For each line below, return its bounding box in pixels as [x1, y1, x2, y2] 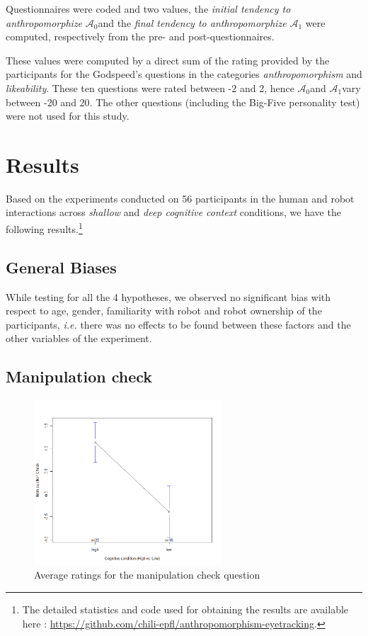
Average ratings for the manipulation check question [34, 567, 260, 582]
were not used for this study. [6, 108, 130, 123]
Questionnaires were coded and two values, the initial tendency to [6, 1, 291, 16]
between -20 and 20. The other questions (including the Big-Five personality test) [6, 94, 360, 109]
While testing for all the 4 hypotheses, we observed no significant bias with [6, 289, 331, 304]
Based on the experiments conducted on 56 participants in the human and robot [6, 191, 355, 205]
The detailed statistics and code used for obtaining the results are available [22, 602, 349, 617]
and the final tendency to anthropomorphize [98, 15, 287, 30]
